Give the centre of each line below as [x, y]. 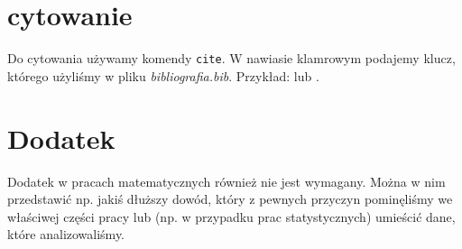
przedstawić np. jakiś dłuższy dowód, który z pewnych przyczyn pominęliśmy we [230, 199]
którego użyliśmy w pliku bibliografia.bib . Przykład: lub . [163, 75]
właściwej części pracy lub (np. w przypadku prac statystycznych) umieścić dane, [231, 216]
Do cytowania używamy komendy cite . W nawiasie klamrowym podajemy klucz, [231, 58]
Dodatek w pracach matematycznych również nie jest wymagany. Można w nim [226, 181]
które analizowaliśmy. [66, 234]
